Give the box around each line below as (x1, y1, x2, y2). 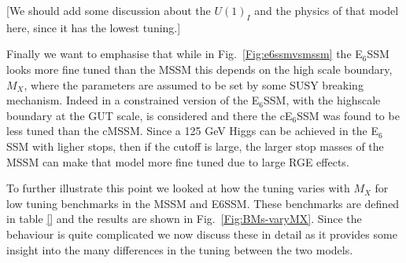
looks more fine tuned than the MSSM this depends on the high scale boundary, (6, 60, 393, 77)
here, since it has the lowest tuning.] (6, 19, 181, 35)
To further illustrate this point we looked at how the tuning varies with (6, 180, 350, 196)
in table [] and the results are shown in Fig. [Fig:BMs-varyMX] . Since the (6, 210, 362, 227)
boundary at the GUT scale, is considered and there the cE (6, 107, 293, 123)
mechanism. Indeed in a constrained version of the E (6, 92, 260, 108)
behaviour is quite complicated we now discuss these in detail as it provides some (6, 225, 397, 242)
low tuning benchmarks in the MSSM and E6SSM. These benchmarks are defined (6, 195, 400, 211)
